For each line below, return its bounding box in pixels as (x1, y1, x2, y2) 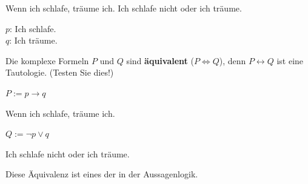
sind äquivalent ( (126, 54, 194, 67)
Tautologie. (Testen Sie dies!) (5, 66, 114, 79)
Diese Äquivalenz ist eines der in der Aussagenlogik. (5, 168, 198, 180)
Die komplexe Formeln (5, 54, 89, 67)
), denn (219, 54, 246, 67)
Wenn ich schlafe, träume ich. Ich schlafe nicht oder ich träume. (5, 2, 242, 14)
